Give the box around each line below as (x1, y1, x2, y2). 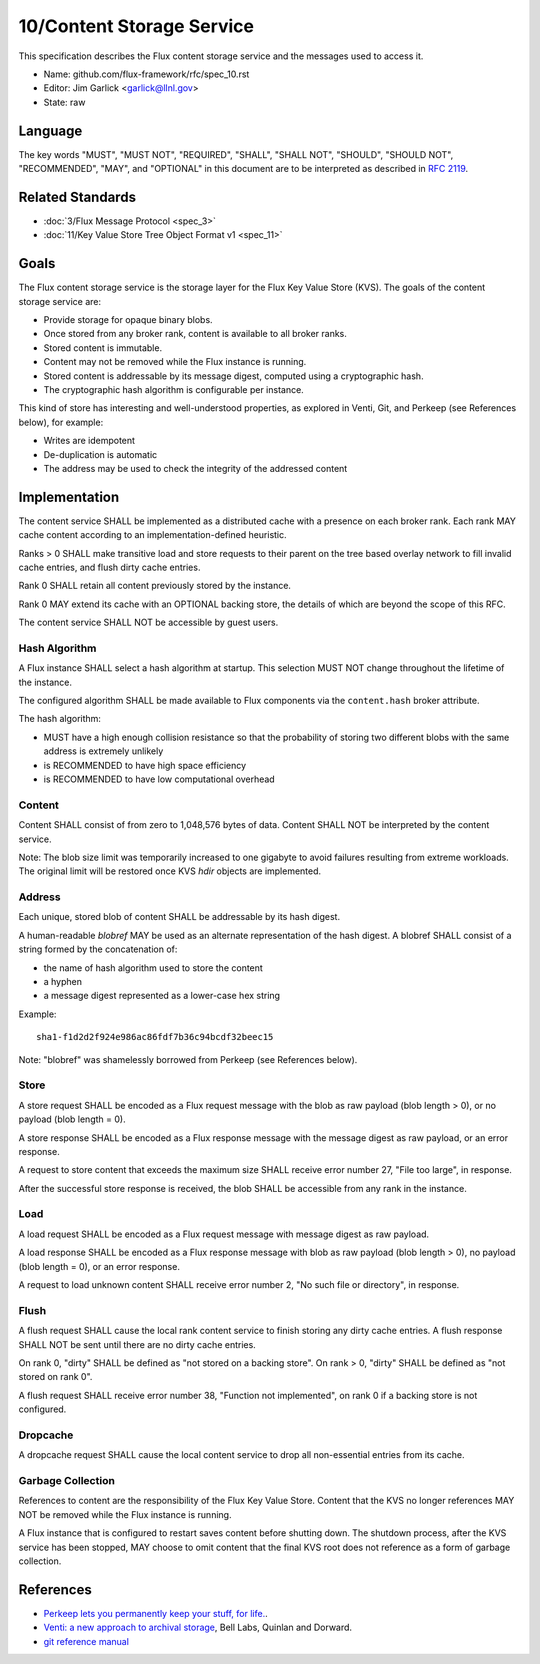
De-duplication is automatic (43, 448, 158, 460)
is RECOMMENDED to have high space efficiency (43, 759, 247, 771)
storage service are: (18, 295, 102, 307)
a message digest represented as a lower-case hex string (43, 990, 280, 1002)
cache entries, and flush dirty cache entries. (18, 561, 201, 573)
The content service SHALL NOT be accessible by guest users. (18, 616, 279, 629)
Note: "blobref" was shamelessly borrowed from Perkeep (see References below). (18, 1053, 358, 1065)
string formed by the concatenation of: (18, 943, 178, 955)
